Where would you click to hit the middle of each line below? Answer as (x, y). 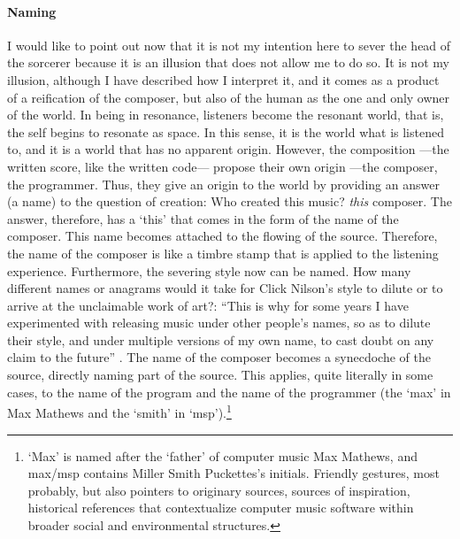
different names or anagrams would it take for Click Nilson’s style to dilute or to (225, 288)
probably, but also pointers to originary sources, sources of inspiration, (219, 490)
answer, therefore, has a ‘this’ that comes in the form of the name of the (203, 218)
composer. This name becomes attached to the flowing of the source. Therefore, (222, 236)
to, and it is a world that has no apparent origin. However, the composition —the (228, 149)
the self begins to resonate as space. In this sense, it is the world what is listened (226, 131)
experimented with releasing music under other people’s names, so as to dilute (219, 323)
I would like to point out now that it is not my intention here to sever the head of (229, 45)
